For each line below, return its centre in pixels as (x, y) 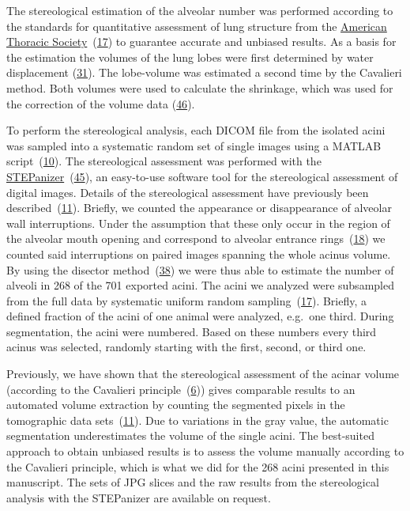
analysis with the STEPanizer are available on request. (139, 497)
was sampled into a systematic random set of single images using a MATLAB (194, 145)
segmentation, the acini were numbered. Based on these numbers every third (192, 331)
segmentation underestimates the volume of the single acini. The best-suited (190, 435)
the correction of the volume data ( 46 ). (101, 103)
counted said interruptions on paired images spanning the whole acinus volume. (199, 254)
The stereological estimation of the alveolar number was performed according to (200, 10)
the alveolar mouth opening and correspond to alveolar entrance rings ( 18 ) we (196, 238)
